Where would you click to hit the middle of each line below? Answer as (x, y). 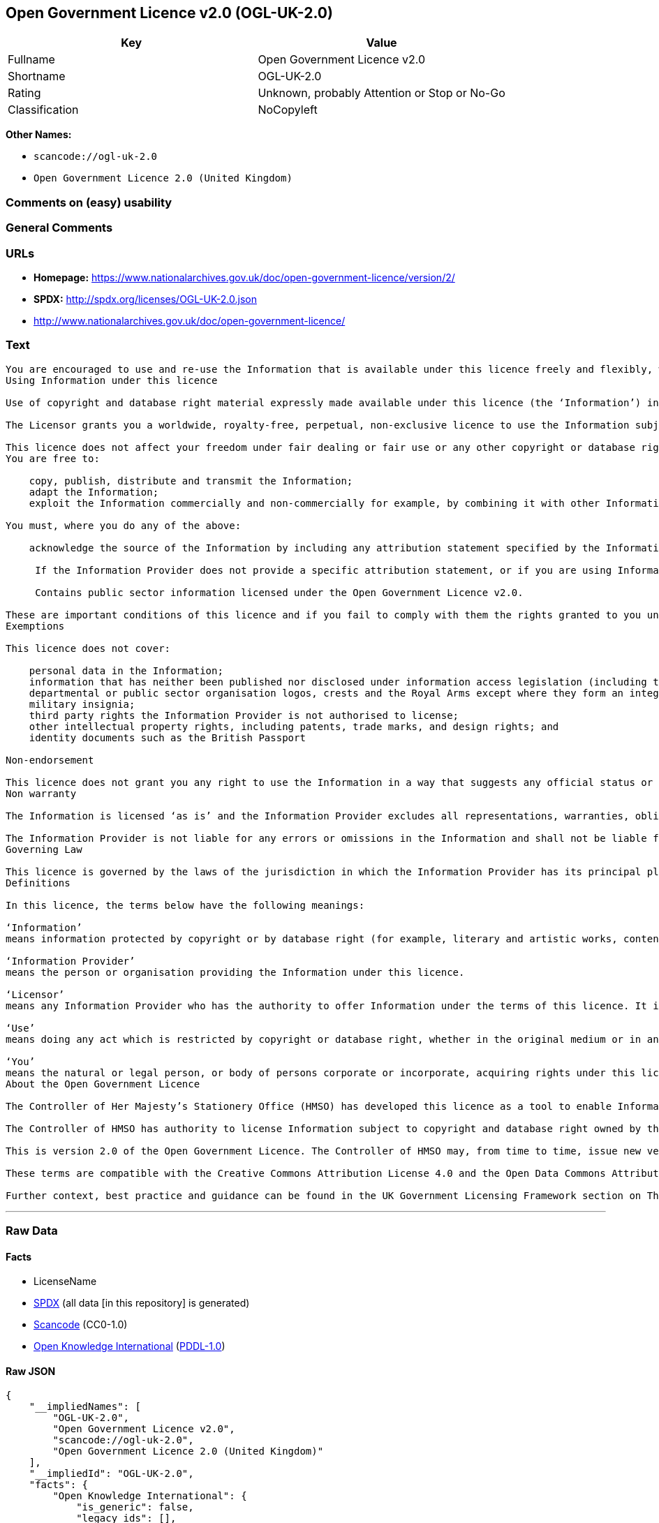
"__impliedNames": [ (85, 1407)
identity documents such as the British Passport (167, 737)
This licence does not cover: (88, 648)
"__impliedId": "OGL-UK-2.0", (111, 1474)
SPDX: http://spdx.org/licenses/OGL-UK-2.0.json (145, 299)
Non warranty (41, 793)
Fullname (31, 60)
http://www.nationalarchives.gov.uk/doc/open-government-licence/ (190, 320)
